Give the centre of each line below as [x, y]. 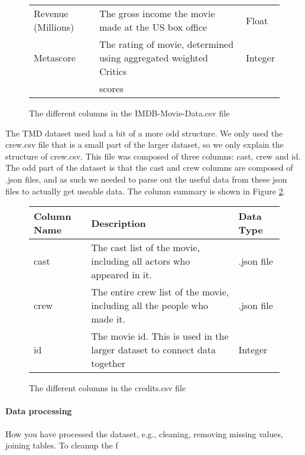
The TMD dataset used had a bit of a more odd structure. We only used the [144, 133]
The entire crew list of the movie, [160, 292]
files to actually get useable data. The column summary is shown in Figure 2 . [145, 191]
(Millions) [54, 27]
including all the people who [150, 305]
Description [119, 223]
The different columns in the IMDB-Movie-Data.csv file [129, 113]
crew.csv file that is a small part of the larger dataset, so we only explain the [145, 144]
